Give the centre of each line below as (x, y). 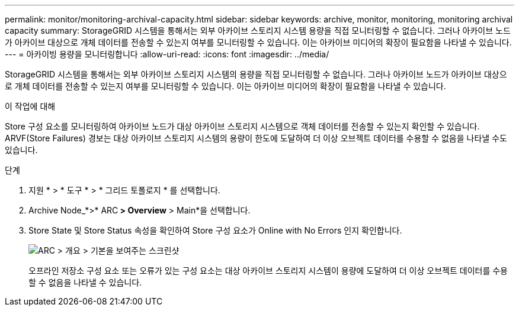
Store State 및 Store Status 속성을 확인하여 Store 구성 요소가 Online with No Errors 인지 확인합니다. (215, 230)
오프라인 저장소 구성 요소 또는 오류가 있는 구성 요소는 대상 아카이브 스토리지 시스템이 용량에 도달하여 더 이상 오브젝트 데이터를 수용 (268, 270)
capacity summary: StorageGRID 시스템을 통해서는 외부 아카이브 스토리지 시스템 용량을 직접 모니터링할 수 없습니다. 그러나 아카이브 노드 (258, 30)
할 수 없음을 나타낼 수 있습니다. (85, 282)
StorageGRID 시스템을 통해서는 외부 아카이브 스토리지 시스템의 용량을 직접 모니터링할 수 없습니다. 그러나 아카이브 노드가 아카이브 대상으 (256, 74)
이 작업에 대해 (30, 106)
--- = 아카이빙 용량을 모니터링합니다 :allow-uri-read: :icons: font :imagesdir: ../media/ (167, 54)
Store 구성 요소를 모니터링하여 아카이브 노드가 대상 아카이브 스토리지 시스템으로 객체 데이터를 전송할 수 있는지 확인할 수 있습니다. (242, 126)
